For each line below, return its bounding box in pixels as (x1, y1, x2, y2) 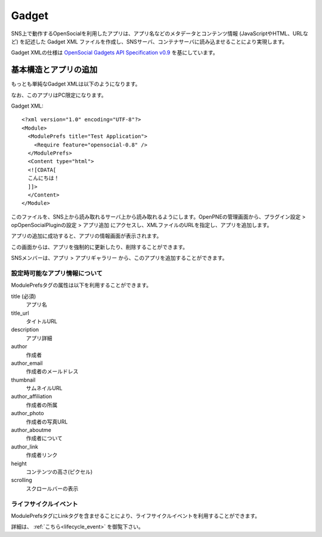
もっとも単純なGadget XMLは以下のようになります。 (11, 81, 141, 88)
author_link (11, 443, 39, 450)
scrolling (11, 477, 32, 484)
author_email (11, 359, 43, 367)
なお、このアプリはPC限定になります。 (11, 91, 107, 99)
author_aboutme (11, 426, 52, 434)
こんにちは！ (27, 175, 60, 182)
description (11, 326, 39, 333)
